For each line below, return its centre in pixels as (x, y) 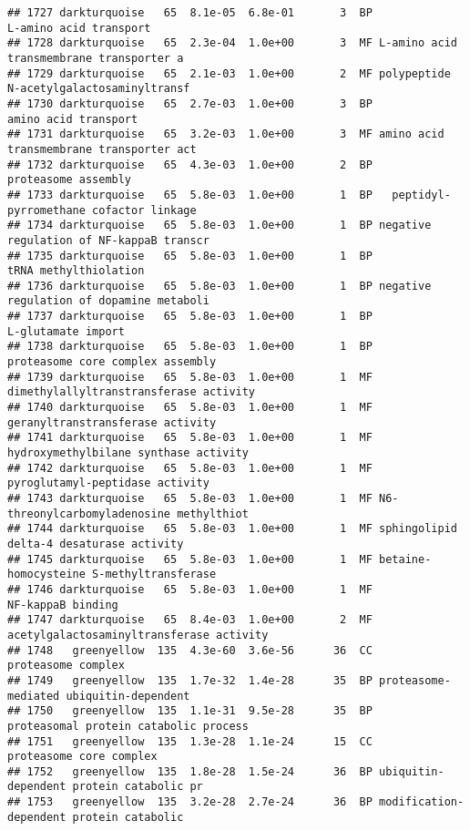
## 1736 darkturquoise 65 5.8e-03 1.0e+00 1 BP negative (220, 286)
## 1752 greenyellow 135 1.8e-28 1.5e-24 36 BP (190, 771)
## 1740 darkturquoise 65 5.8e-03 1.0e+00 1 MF (190, 408)
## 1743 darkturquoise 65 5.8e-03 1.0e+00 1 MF (190, 498)
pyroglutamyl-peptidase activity (108, 483)
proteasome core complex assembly (112, 362)
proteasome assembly (70, 180)
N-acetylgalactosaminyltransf (99, 89)
